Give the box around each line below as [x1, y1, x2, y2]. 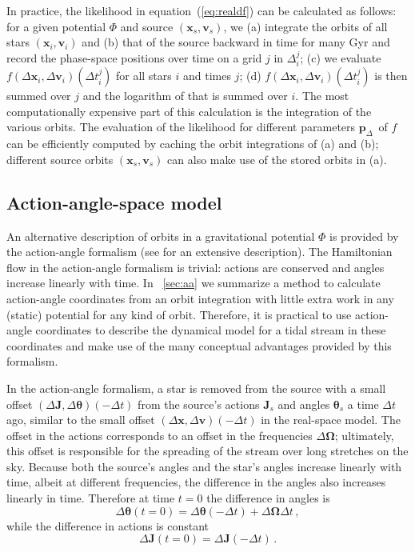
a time [347, 395, 379, 412]
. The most [295, 87, 349, 104]
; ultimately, [334, 426, 394, 443]
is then [374, 67, 408, 84]
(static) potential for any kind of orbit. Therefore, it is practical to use [6, 306, 352, 322]
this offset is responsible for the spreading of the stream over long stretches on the [6, 442, 409, 459]
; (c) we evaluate [300, 49, 381, 66]
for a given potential [6, 18, 106, 34]
